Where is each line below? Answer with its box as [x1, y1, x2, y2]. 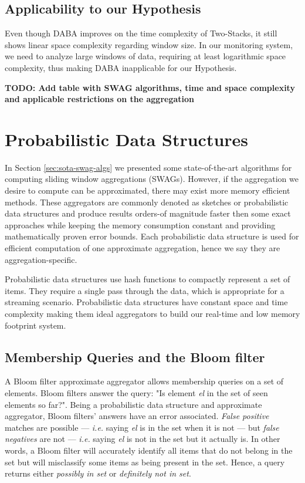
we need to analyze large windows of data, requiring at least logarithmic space [5, 50, 286, 62]
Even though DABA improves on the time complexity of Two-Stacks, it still [5, 27, 277, 39]
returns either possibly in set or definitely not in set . [5, 467, 191, 479]
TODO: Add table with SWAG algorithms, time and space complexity [5, 81, 295, 93]
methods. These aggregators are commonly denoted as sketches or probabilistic [5, 195, 289, 208]
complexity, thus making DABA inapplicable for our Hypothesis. [5, 61, 237, 73]
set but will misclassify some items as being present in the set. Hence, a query [5, 455, 285, 468]
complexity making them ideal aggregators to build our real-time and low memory [5, 308, 300, 320]
